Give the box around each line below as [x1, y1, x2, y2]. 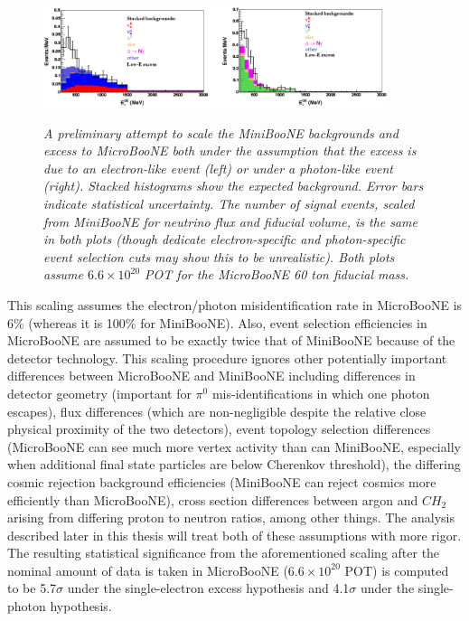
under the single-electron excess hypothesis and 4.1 [67, 579, 350, 597]
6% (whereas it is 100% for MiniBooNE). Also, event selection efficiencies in [7, 313, 427, 332]
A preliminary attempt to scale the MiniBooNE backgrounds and [43, 123, 399, 142]
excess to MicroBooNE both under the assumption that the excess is [43, 141, 417, 160]
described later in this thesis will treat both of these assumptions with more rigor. [7, 525, 462, 544]
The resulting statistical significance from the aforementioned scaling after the [7, 543, 440, 562]
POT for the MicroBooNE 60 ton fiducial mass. [145, 265, 409, 284]
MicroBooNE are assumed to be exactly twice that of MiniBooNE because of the [7, 331, 455, 350]
